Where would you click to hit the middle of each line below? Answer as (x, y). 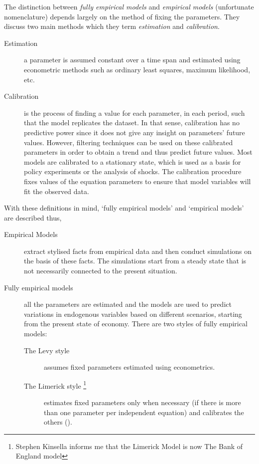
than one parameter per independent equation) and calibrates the (144, 412)
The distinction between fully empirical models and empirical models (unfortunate (129, 6)
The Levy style (47, 350)
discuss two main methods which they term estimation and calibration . (112, 26)
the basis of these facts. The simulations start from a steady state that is (135, 261)
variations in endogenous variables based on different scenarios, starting (133, 314)
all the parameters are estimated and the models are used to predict (128, 304)
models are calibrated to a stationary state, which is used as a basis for (132, 161)
